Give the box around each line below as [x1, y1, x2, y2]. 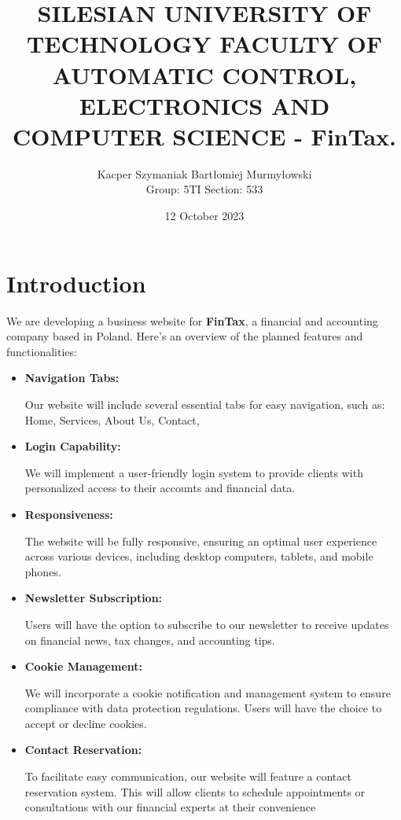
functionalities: [6, 343, 77, 359]
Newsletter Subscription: [24, 590, 163, 606]
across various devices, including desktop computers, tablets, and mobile [24, 548, 373, 564]
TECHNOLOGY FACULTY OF [26, 28, 383, 60]
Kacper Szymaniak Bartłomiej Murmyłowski [97, 165, 312, 182]
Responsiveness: [24, 506, 113, 522]
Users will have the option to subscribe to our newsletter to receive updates [24, 616, 389, 632]
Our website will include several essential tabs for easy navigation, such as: [24, 395, 385, 412]
